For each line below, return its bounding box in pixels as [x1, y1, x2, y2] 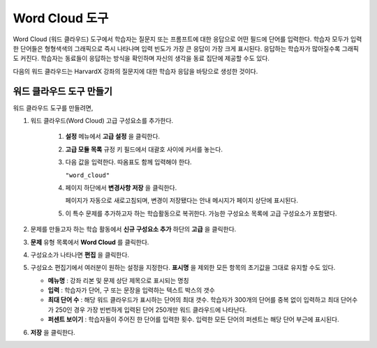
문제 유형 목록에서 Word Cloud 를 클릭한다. [30, 238, 149, 246]
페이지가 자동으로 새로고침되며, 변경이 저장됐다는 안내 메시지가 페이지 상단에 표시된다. [65, 196, 298, 205]
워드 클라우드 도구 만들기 [13, 85, 113, 97]
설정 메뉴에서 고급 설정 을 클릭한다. [65, 133, 161, 141]
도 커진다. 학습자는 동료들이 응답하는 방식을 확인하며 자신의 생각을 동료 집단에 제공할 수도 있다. [13, 54, 270, 63]
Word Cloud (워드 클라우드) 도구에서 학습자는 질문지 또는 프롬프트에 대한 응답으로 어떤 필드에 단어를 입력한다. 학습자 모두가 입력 [13, 35, 362, 43]
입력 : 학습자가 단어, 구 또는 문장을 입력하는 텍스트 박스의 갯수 [47, 286, 216, 294]
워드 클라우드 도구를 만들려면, [13, 103, 94, 112]
